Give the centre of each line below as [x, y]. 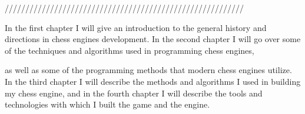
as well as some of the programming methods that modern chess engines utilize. [148, 70]
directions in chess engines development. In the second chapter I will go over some [153, 39]
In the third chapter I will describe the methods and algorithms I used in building [153, 81]
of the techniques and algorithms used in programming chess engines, [130, 50]
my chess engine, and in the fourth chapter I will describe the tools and [134, 93]
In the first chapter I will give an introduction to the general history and [136, 27]
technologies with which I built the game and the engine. [107, 104]
